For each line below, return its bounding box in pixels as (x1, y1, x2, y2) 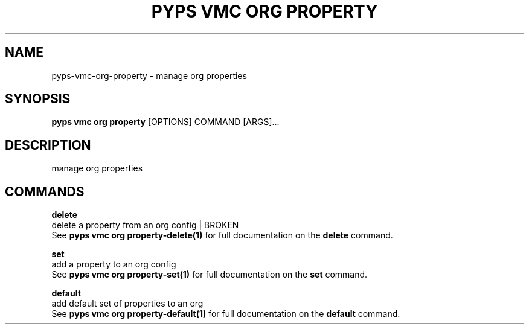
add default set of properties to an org (51, 298, 204, 309)
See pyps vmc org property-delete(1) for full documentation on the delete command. (51, 230, 393, 241)
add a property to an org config (51, 259, 176, 270)
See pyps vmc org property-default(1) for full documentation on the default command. (51, 308, 400, 319)
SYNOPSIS (5, 91, 71, 107)
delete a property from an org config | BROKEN (51, 220, 239, 231)
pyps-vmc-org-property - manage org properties (51, 70, 247, 81)
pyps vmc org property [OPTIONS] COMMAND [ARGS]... (51, 117, 280, 127)
